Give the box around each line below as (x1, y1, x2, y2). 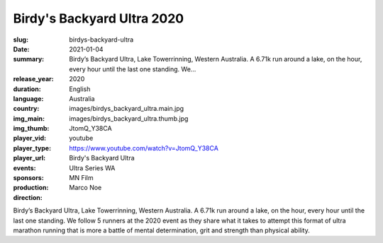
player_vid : (13, 134, 46, 143)
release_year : (13, 75, 55, 83)
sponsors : (13, 174, 44, 182)
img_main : (13, 114, 45, 123)
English (69, 85, 91, 93)
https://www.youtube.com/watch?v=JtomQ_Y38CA (69, 143, 219, 152)
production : (13, 184, 49, 192)
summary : (13, 55, 45, 64)
